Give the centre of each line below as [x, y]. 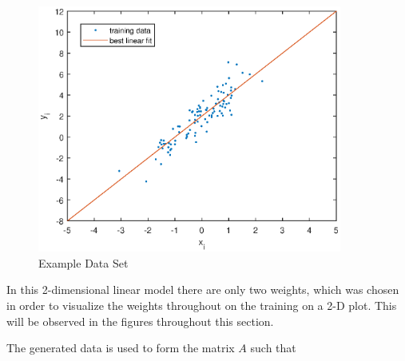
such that [273, 348]
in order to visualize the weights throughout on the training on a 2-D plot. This [202, 305]
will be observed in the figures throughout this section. [140, 321]
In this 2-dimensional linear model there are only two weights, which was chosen [203, 290]
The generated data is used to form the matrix [121, 348]
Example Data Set [83, 262]
